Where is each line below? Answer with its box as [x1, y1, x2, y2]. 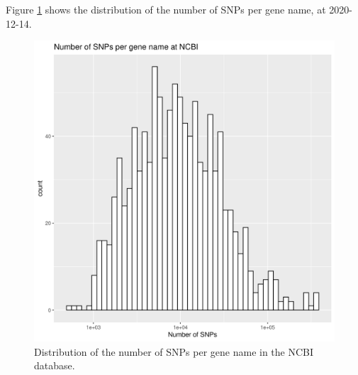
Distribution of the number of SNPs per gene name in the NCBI [34, 344, 314, 359]
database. [34, 358, 75, 373]
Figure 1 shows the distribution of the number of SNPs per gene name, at [6, 2, 326, 16]
